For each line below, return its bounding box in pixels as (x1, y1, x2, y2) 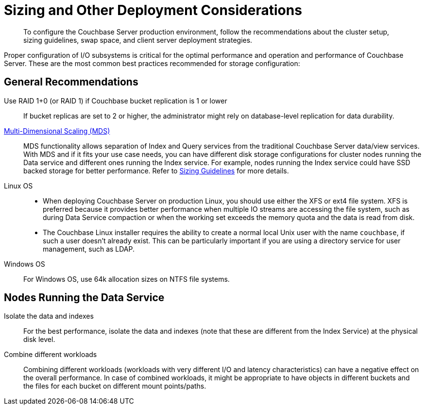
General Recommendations (4, 76, 138, 88)
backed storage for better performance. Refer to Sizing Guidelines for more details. (23, 166, 289, 175)
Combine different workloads (4, 350, 97, 359)
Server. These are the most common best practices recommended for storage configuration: (4, 59, 300, 68)
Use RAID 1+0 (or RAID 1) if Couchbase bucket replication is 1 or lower (4, 96, 227, 105)
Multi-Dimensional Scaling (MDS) (4, 126, 110, 135)
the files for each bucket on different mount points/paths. (23, 382, 206, 391)
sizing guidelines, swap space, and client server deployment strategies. (23, 35, 253, 44)
